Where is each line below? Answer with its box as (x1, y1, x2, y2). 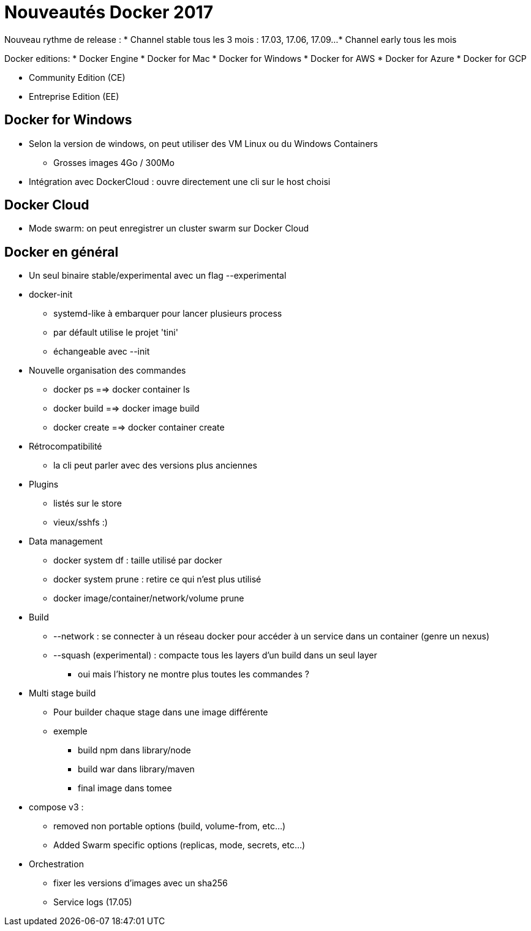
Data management (29, 536, 103, 547)
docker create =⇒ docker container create (53, 422, 225, 433)
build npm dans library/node (78, 745, 191, 756)
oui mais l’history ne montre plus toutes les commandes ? (78, 669, 309, 680)
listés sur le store (53, 498, 122, 509)
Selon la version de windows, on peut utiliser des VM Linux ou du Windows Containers (29, 138, 378, 149)
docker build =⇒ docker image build (53, 403, 200, 414)
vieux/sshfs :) (53, 517, 108, 528)
